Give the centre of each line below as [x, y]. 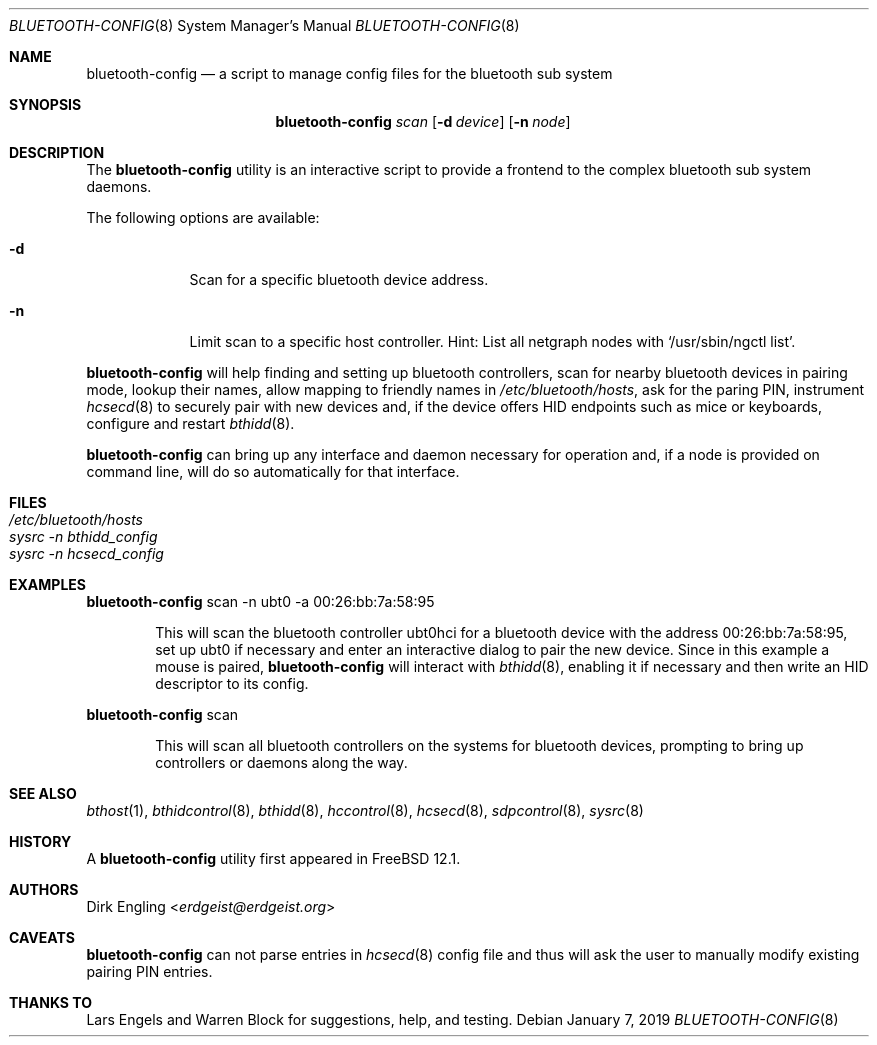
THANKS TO [51, 1002]
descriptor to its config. [232, 683]
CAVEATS [42, 937]
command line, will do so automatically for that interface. [273, 471]
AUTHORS [44, 889]
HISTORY [40, 841]
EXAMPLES [47, 584]
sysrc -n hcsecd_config [86, 553]
